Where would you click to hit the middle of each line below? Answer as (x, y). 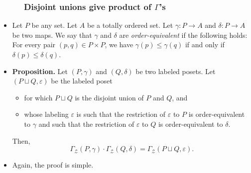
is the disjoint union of (109, 97)
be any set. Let (55, 25)
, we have (119, 44)
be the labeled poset (82, 81)
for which (38, 97)
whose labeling (46, 114)
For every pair (34, 44)
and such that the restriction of (86, 124)
